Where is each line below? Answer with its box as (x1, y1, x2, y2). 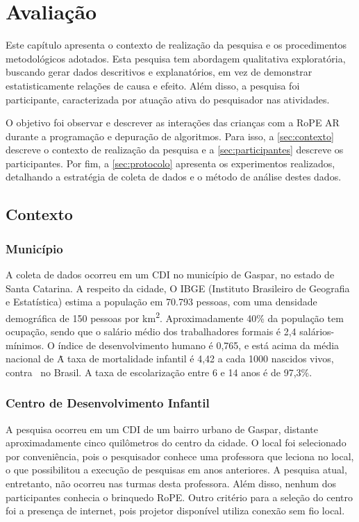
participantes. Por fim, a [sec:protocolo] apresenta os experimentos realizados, (6, 155, 335, 170)
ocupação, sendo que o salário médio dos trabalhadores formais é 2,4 (6, 324, 297, 339)
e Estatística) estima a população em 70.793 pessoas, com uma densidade (6, 294, 317, 309)
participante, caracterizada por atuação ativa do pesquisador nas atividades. (6, 92, 330, 106)
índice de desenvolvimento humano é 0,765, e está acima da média (58, 337, 340, 352)
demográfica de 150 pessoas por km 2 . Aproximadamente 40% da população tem (6, 308, 344, 325)
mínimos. (6, 337, 44, 352)
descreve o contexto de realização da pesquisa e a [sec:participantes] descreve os (6, 142, 344, 157)
